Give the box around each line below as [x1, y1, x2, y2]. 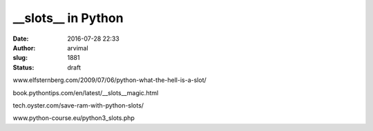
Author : [12, 43, 36, 52]
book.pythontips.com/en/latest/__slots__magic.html [12, 88, 159, 97]
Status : [12, 63, 35, 72]
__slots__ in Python [12, 10, 124, 26]
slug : [12, 54, 28, 62]
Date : [12, 34, 29, 43]
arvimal [67, 43, 89, 52]
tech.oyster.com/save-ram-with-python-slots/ [12, 101, 144, 110]
